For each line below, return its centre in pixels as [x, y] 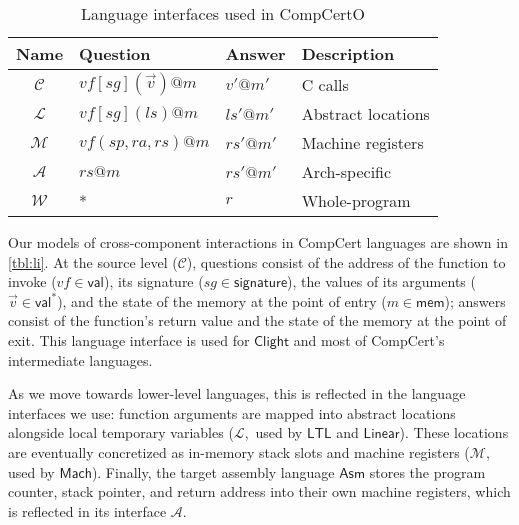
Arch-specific [346, 171]
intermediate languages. [80, 359]
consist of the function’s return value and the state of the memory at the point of [257, 320]
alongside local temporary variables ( [121, 432]
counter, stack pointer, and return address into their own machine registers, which [259, 491]
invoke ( [32, 281]
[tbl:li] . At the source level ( [93, 261]
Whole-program [356, 200]
